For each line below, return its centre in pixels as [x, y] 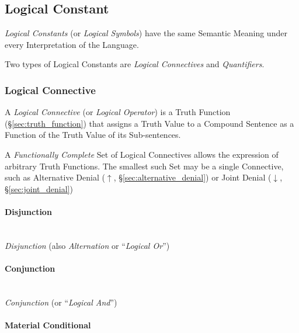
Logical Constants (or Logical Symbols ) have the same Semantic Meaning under [146, 33]
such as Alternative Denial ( [55, 177]
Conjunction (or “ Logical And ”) [61, 302]
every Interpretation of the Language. [72, 44]
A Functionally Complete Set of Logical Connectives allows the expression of [142, 154]
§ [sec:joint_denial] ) [39, 188]
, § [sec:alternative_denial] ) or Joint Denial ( [192, 177]
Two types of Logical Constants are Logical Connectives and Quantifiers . [135, 64]
